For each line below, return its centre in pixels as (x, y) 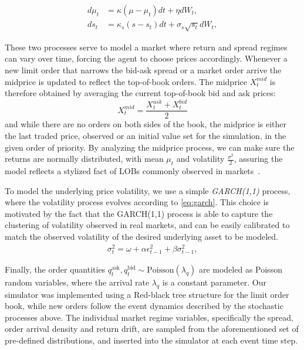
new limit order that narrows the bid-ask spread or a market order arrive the (143, 70)
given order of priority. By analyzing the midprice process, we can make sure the (150, 147)
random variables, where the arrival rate (77, 282)
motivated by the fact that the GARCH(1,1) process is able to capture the (139, 213)
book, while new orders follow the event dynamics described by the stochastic (144, 306)
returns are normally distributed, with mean (84, 159)
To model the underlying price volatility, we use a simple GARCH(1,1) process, (148, 190)
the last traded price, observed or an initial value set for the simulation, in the (146, 135)
